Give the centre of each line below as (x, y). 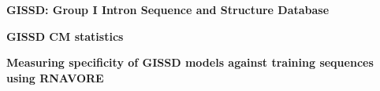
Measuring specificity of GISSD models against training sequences (190, 62)
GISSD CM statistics (65, 36)
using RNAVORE (55, 77)
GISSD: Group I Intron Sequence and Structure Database (168, 9)
